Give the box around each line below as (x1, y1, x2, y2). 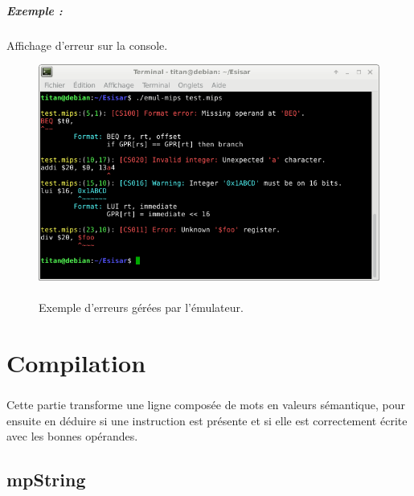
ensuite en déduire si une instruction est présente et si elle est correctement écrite (6, 412, 408, 428)
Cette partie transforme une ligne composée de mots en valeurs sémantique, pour (6, 396, 405, 413)
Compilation (6, 346, 146, 379)
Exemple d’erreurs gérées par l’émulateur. (39, 298, 244, 315)
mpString (6, 467, 86, 492)
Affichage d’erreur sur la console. (6, 36, 168, 53)
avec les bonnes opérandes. (6, 428, 138, 445)
